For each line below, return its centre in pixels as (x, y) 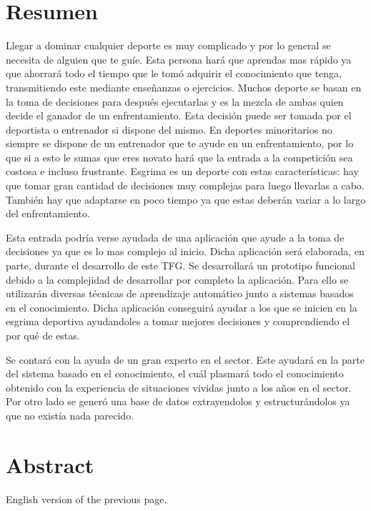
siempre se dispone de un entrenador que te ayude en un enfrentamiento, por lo (180, 143)
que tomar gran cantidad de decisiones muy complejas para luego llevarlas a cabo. (185, 185)
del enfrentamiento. (48, 213)
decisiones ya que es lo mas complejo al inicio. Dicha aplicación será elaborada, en (185, 251)
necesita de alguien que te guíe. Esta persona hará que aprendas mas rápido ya (179, 59)
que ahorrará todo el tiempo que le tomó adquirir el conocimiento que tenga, (174, 73)
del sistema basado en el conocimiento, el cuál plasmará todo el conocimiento (175, 373)
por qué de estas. (43, 335)
